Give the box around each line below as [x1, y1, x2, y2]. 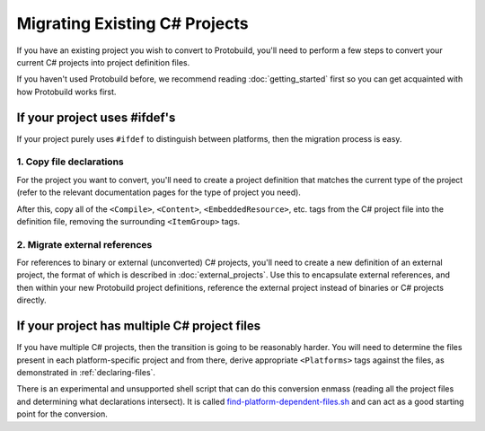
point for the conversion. [16, 409, 108, 419]
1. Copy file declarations [16, 155, 125, 168]
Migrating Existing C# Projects [16, 13, 249, 33]
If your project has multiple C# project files [16, 319, 261, 334]
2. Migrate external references [16, 238, 153, 251]
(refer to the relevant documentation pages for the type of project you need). [16, 187, 301, 198]
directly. [16, 295, 47, 305]
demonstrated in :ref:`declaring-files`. [16, 366, 156, 377]
